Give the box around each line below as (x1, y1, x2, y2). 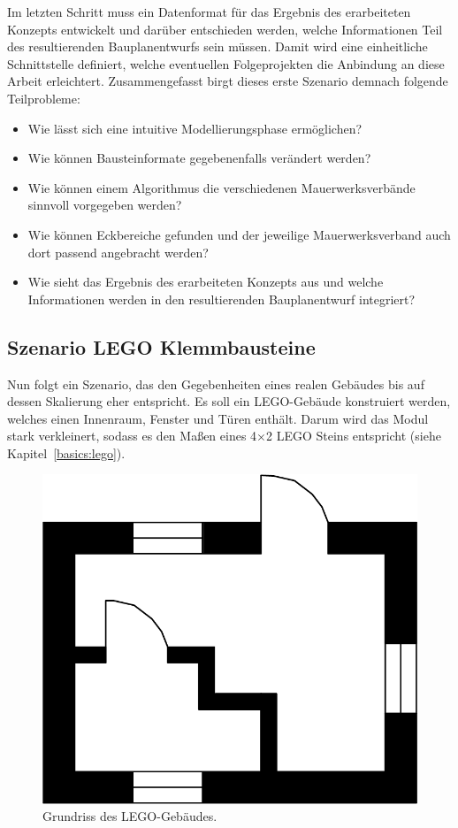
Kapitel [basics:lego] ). (7, 443, 126, 462)
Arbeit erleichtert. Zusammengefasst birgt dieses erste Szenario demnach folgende (7, 72, 448, 90)
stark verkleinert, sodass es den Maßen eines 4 (7, 426, 257, 445)
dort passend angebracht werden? (27, 242, 209, 261)
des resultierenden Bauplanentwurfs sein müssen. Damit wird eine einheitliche (7, 37, 428, 56)
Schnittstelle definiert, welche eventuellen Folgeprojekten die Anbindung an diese (7, 54, 445, 73)
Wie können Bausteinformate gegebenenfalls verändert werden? (27, 149, 371, 167)
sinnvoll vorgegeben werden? (27, 195, 182, 214)
